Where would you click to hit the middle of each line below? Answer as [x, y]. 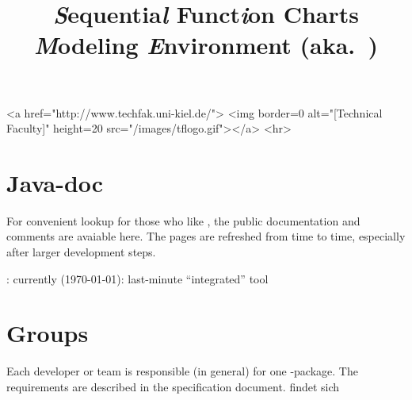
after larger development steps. [81, 252]
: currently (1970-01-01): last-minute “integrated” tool [137, 278]
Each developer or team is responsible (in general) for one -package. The [182, 371]
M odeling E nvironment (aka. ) [206, 45]
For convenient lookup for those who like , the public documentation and [183, 220]
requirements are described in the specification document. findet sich [173, 386]
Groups [48, 333]
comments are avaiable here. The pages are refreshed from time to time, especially [206, 236]
